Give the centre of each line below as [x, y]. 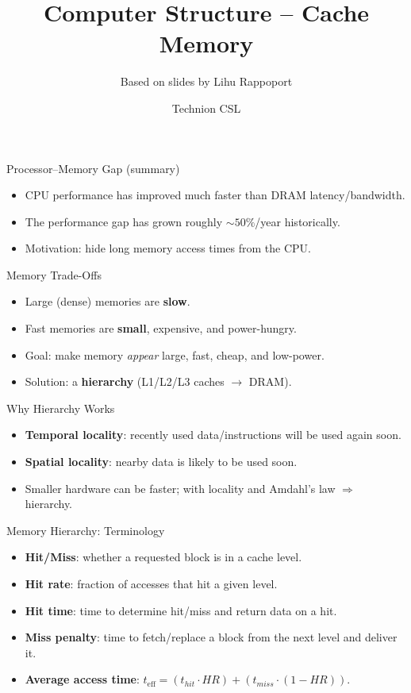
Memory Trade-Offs [54, 274]
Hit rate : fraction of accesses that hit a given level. [151, 583]
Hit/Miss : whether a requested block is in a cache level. [163, 557]
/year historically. [298, 221]
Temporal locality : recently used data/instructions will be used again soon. [213, 435]
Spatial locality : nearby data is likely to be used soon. [161, 462]
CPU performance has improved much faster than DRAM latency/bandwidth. [215, 195]
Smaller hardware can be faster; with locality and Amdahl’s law [180, 488]
